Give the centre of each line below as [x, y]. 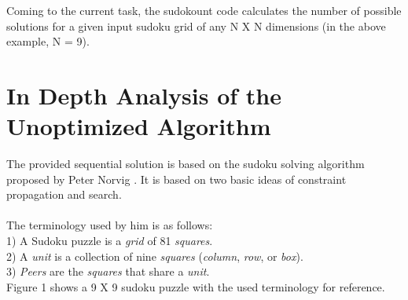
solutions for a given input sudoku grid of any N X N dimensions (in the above [196, 26]
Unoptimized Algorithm [139, 126]
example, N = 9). [48, 41]
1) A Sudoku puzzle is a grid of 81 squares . [110, 241]
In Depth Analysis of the [144, 95]
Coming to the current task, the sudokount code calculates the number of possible [204, 10]
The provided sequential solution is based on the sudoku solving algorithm [186, 164]
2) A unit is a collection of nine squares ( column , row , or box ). [155, 256]
